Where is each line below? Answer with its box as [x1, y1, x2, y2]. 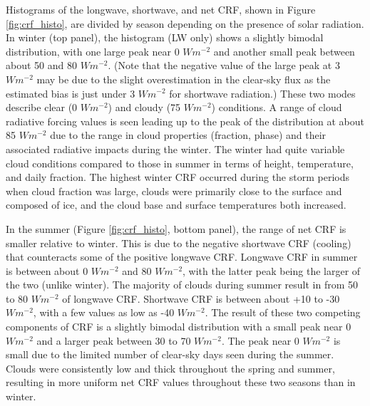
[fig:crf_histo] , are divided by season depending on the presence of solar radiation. [6, 16, 364, 31]
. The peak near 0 [221, 333, 299, 348]
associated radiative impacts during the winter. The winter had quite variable [6, 141, 345, 156]
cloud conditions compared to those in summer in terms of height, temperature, [6, 155, 354, 170]
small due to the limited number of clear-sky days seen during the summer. [6, 347, 334, 362]
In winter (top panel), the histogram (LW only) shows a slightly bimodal [6, 30, 324, 45]
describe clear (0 [6, 100, 78, 115]
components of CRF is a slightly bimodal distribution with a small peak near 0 [6, 319, 351, 334]
